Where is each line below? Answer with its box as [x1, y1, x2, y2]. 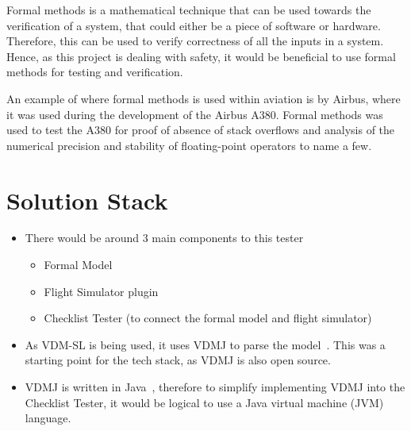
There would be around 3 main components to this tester [25, 229, 304, 246]
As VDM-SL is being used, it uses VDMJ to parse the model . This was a [25, 336, 386, 352]
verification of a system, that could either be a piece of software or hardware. [6, 17, 381, 33]
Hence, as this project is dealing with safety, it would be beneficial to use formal [6, 48, 396, 64]
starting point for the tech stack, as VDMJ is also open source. [25, 352, 331, 368]
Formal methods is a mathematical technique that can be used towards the [6, 2, 371, 17]
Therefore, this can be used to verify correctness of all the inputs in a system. [6, 33, 384, 49]
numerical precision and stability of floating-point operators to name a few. [6, 137, 372, 153]
